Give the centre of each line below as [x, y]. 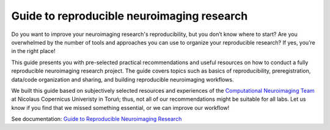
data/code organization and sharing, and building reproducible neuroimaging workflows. [123, 79]
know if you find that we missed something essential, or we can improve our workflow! [120, 107]
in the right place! [33, 51]
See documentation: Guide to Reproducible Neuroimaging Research [97, 119]
